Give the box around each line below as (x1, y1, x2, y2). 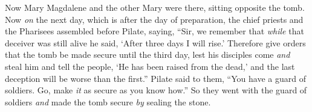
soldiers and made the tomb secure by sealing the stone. (5, 95, 211, 108)
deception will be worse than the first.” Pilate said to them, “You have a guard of (5, 72, 306, 84)
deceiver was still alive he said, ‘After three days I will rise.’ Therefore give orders (5, 36, 306, 49)
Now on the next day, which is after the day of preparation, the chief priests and (5, 13, 304, 25)
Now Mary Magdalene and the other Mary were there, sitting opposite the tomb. (5, 1, 305, 13)
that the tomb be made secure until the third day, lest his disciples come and (5, 48, 290, 61)
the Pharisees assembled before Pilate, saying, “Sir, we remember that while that (5, 25, 304, 37)
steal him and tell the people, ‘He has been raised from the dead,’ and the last (5, 60, 295, 72)
